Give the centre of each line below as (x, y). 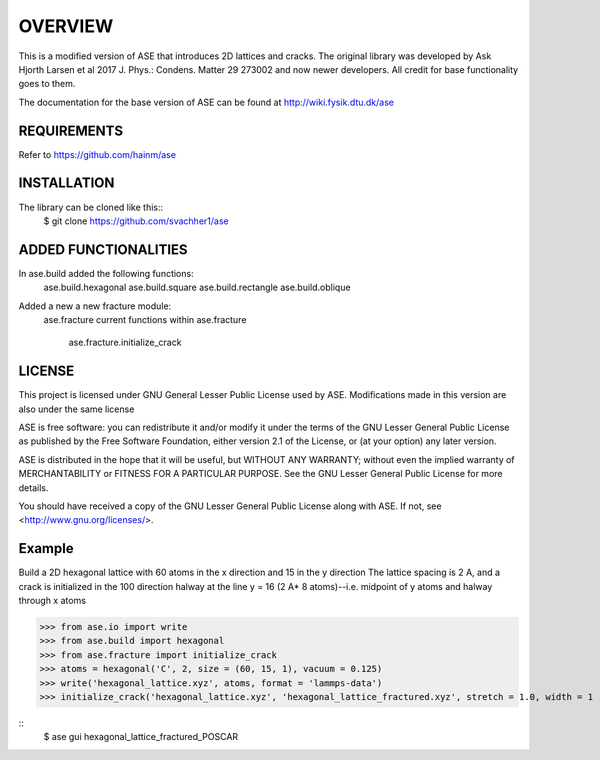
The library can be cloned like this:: (91, 207)
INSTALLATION (66, 183)
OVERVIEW (66, 26)
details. (33, 487)
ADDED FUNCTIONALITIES (103, 249)
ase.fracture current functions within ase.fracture (145, 319)
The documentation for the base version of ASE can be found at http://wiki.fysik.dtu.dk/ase (206, 102)
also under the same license (76, 409)
